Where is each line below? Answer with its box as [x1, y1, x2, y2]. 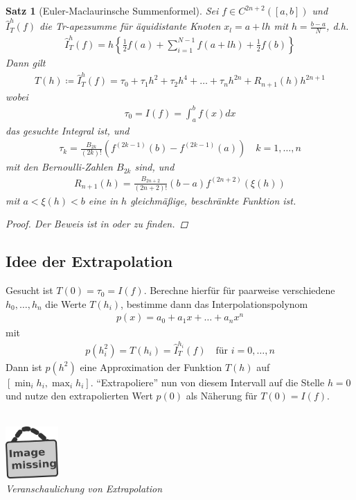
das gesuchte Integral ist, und [6, 123, 130, 137]
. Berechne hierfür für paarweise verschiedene [143, 283, 335, 298]
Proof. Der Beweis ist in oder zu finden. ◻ [6, 216, 188, 231]
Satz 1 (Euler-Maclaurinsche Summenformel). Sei [6, 3, 219, 17]
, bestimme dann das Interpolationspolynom [121, 296, 308, 311]
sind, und [134, 160, 175, 174]
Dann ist [6, 359, 42, 374]
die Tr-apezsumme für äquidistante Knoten [39, 19, 221, 33]
